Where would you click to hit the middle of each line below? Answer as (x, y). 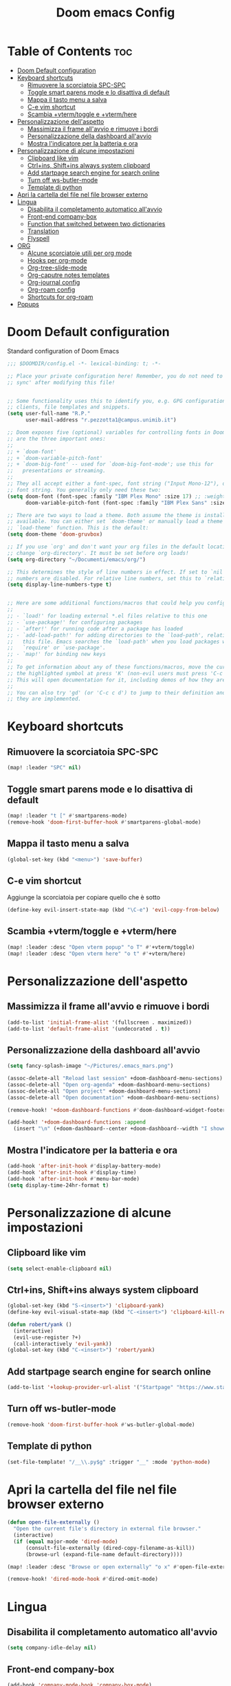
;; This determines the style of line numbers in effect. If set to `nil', (118, 572)
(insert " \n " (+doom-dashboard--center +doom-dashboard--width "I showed (121, 1129)
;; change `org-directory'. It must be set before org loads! (98, 553)
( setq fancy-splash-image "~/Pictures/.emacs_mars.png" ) (90, 1066)
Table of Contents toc (70, 51)
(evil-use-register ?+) (47, 1337)
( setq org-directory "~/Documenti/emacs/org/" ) (77, 559)
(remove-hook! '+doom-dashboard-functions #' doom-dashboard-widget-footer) (118, 1110)
